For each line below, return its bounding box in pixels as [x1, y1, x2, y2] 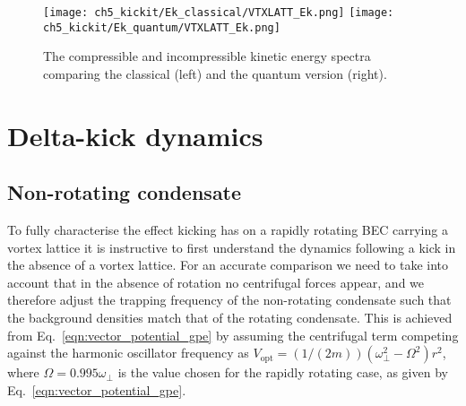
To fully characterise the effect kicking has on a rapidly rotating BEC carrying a [7, 220, 448, 239]
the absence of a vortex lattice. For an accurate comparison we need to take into [7, 255, 449, 274]
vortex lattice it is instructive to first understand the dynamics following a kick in [7, 238, 456, 256]
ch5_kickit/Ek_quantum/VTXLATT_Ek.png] [43, 21, 280, 34]
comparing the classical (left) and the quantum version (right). [43, 64, 387, 82]
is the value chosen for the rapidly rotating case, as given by [117, 363, 448, 382]
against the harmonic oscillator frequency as [7, 343, 249, 362]
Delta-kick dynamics [7, 117, 263, 153]
